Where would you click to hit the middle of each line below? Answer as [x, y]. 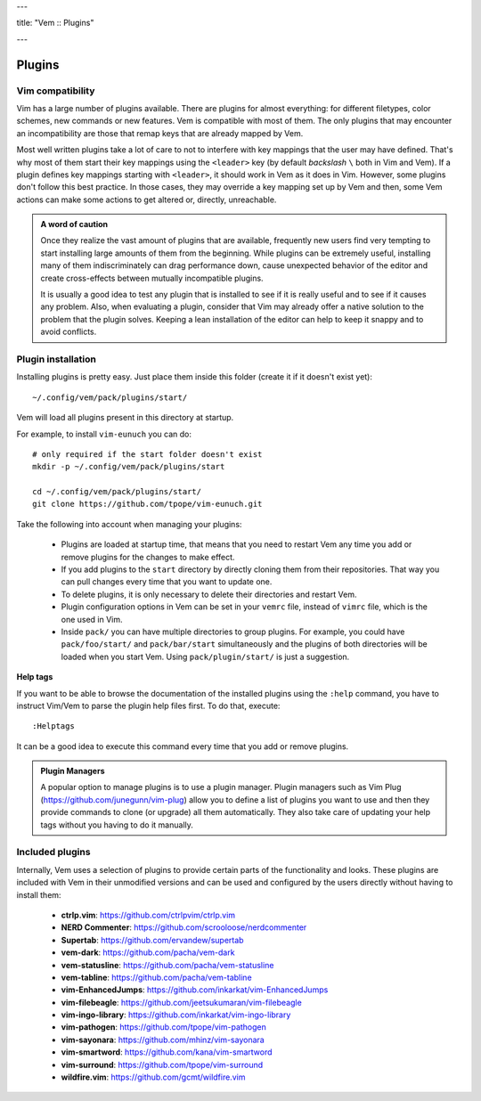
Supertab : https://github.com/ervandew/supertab [152, 940]
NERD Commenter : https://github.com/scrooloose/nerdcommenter [184, 927]
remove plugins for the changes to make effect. [148, 557]
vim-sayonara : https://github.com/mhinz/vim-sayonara [163, 1040]
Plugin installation [57, 359]
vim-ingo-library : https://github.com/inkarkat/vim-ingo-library [176, 1015]
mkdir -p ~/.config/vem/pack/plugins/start [129, 467]
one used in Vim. [92, 619]
